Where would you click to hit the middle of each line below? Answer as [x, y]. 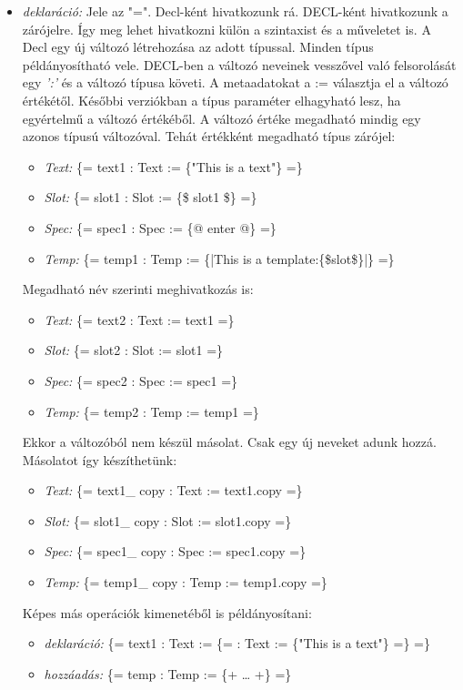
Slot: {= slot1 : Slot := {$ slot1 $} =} [151, 197]
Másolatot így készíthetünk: [100, 459]
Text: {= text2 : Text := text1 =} [139, 319]
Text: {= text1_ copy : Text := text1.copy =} [173, 490]
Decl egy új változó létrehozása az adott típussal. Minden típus [198, 47]
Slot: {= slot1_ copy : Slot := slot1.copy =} [168, 520]
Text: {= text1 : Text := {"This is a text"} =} [173, 166]
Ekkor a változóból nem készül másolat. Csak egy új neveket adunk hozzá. [229, 442]
